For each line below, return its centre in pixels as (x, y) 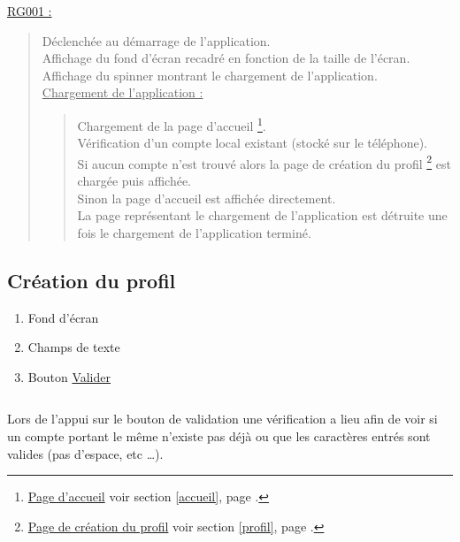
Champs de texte (74, 347)
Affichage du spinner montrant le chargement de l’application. (210, 75)
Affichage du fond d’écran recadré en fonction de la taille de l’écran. (226, 58)
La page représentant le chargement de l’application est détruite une (262, 215)
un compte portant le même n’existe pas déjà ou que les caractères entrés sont (219, 436)
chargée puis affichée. (134, 181)
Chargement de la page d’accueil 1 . (172, 124)
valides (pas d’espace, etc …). (85, 453)
